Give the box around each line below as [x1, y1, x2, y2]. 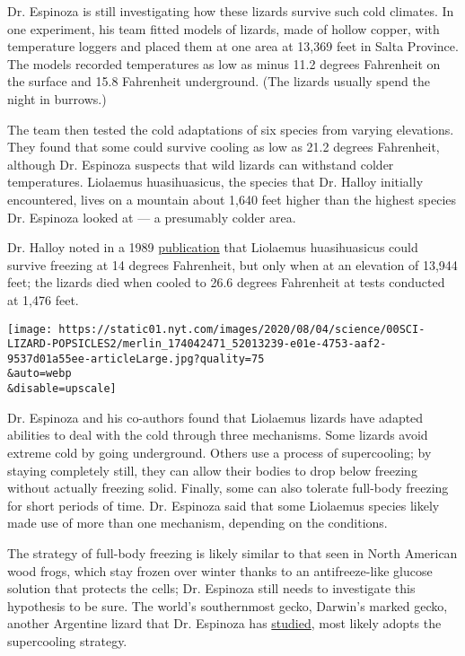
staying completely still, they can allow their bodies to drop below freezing [7, 460, 417, 479]
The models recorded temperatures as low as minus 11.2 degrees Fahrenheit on [7, 54, 441, 73]
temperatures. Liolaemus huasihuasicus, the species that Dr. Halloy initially [7, 172, 424, 191]
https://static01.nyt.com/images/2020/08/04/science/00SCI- [58, 322, 426, 336]
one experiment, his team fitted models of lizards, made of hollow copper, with [7, 19, 440, 38]
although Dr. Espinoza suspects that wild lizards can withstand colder [7, 154, 394, 173]
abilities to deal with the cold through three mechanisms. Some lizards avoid [7, 425, 428, 444]
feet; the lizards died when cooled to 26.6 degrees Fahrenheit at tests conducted [7, 273, 445, 292]
